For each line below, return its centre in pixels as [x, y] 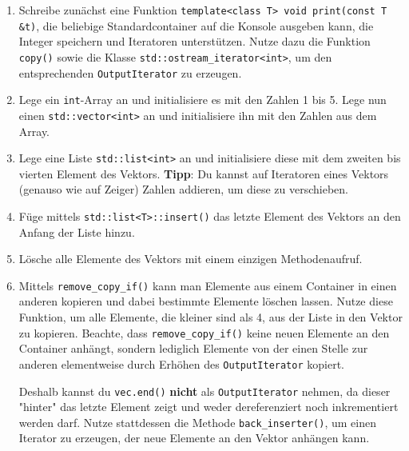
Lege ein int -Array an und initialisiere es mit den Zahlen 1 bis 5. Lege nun [203, 100]
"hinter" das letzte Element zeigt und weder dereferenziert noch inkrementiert [208, 407]
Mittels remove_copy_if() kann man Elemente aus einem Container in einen [208, 285]
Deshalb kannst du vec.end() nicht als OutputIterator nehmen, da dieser [204, 391]
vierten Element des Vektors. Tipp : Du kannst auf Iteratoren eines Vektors [204, 173]
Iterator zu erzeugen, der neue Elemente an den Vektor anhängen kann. [194, 438]
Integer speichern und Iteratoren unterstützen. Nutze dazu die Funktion [195, 41]
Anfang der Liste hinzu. [77, 231]
